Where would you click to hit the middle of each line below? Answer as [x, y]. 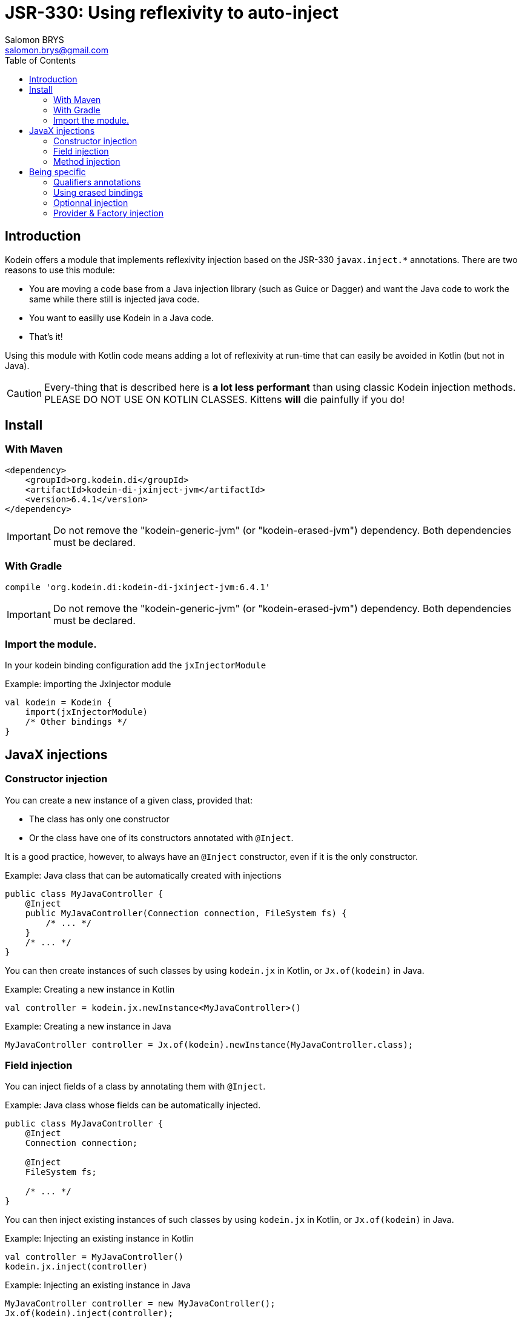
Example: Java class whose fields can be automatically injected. [133, 1105]
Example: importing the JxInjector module [88, 684]
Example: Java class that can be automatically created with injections [143, 875]
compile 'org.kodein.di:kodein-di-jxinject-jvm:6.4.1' [138, 587]
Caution [25, 393]
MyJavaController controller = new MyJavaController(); [140, 1304]
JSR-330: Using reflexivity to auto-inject [172, 13]
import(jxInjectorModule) [87, 712]
